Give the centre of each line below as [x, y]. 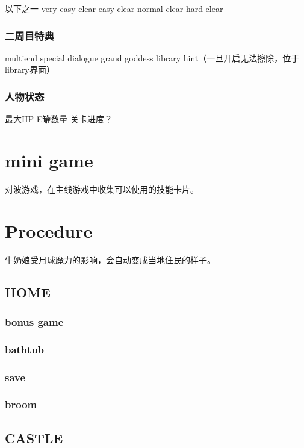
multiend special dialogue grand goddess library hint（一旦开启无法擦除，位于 [152, 58]
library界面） [30, 70]
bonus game [34, 321]
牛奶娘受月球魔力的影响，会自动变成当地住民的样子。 [110, 259]
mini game [49, 160]
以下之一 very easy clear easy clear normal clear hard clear [114, 8]
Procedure [49, 230]
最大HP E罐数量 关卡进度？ [59, 119]
